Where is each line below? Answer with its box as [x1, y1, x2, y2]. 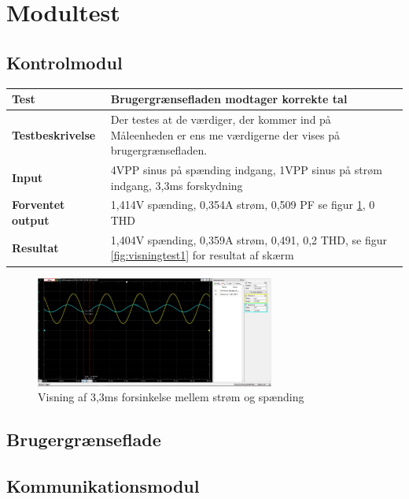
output [12, 211, 50, 228]
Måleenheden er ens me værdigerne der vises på [110, 126, 340, 143]
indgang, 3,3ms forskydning [110, 177, 243, 193]
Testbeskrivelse [12, 126, 96, 143]
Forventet [12, 196, 65, 213]
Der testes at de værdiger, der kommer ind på [110, 110, 331, 127]
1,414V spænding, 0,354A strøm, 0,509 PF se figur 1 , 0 [110, 196, 375, 213]
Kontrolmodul [6, 50, 123, 74]
